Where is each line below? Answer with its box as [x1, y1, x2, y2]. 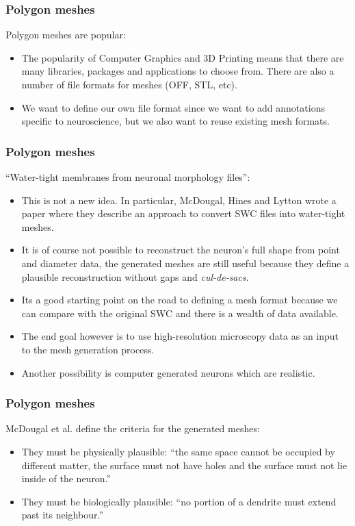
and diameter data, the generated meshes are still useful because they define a [21, 255, 350, 270]
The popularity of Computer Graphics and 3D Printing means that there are [21, 50, 344, 64]
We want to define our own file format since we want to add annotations [21, 100, 325, 114]
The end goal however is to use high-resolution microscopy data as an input [21, 329, 339, 343]
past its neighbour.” [21, 508, 104, 522]
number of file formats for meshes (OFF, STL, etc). [21, 77, 237, 91]
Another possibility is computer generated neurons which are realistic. [21, 365, 315, 379]
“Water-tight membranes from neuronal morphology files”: [5, 170, 250, 184]
